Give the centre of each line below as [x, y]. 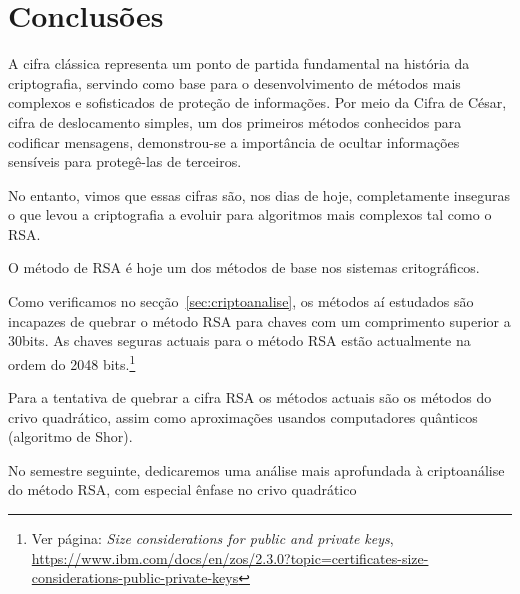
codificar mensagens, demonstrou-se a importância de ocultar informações [234, 141]
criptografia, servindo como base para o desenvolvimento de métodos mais [234, 82]
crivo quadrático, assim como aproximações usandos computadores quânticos [243, 416]
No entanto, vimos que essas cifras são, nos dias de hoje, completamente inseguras [259, 194]
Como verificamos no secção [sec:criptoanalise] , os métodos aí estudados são [241, 301]
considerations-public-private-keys [135, 577]
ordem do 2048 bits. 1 [72, 362]
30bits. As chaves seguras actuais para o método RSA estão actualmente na [239, 340]
